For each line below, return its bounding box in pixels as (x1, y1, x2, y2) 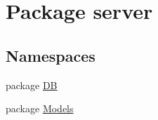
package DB (6, 77, 58, 92)
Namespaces (6, 44, 96, 66)
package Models (6, 101, 74, 116)
